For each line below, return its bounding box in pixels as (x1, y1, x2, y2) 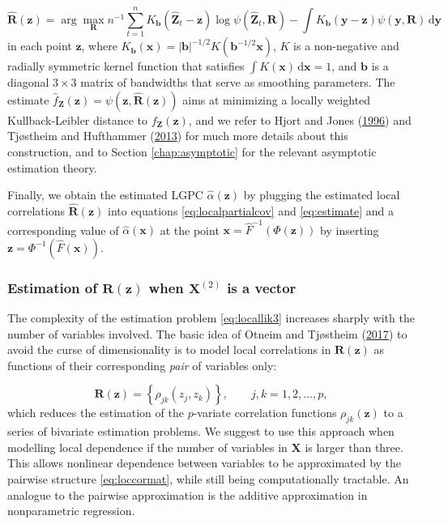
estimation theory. (7, 159, 97, 176)
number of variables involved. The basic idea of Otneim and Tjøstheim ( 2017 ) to (7, 325, 407, 342)
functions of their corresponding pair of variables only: (7, 356, 277, 373)
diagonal (7, 74, 49, 91)
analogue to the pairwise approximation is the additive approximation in (7, 486, 368, 503)
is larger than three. (305, 438, 403, 455)
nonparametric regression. (7, 502, 135, 519)
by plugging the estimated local (243, 186, 400, 203)
